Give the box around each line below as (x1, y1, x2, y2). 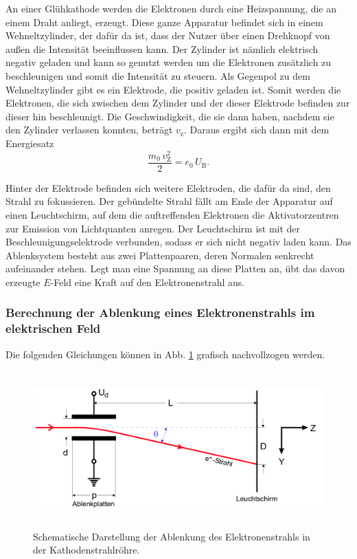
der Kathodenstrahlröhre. (33, 542, 140, 557)
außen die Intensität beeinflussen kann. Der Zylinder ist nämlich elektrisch (5, 41, 319, 56)
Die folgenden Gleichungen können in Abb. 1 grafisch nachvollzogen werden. (5, 347, 325, 361)
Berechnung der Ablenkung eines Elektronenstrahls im (5, 304, 315, 321)
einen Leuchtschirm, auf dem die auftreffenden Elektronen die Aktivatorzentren (5, 207, 339, 221)
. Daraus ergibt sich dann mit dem (183, 122, 330, 137)
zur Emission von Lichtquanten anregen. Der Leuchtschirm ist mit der (5, 221, 301, 235)
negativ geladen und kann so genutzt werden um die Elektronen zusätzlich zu (5, 55, 332, 69)
